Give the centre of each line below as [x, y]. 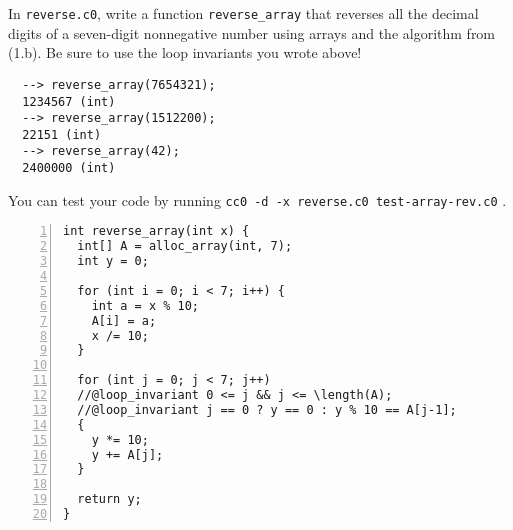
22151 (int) [62, 134]
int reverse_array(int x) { [156, 231]
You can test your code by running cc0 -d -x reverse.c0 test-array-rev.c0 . [257, 199]
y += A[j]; [127, 454]
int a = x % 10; [145, 305]
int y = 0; [113, 261]
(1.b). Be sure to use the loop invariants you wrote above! [185, 52]
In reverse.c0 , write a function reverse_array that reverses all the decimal [243, 13]
